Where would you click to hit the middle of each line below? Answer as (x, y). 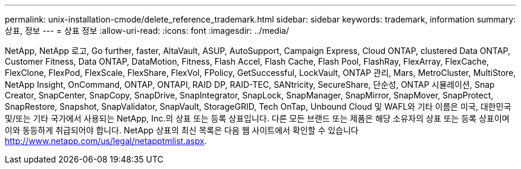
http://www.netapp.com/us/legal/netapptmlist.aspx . (106, 141)
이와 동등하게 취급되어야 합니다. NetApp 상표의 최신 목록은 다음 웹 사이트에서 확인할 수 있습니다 (182, 130)
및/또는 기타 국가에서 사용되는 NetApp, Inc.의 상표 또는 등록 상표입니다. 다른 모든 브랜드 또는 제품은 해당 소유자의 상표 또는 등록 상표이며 (257, 118)
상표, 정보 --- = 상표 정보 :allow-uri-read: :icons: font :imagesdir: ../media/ (147, 31)
